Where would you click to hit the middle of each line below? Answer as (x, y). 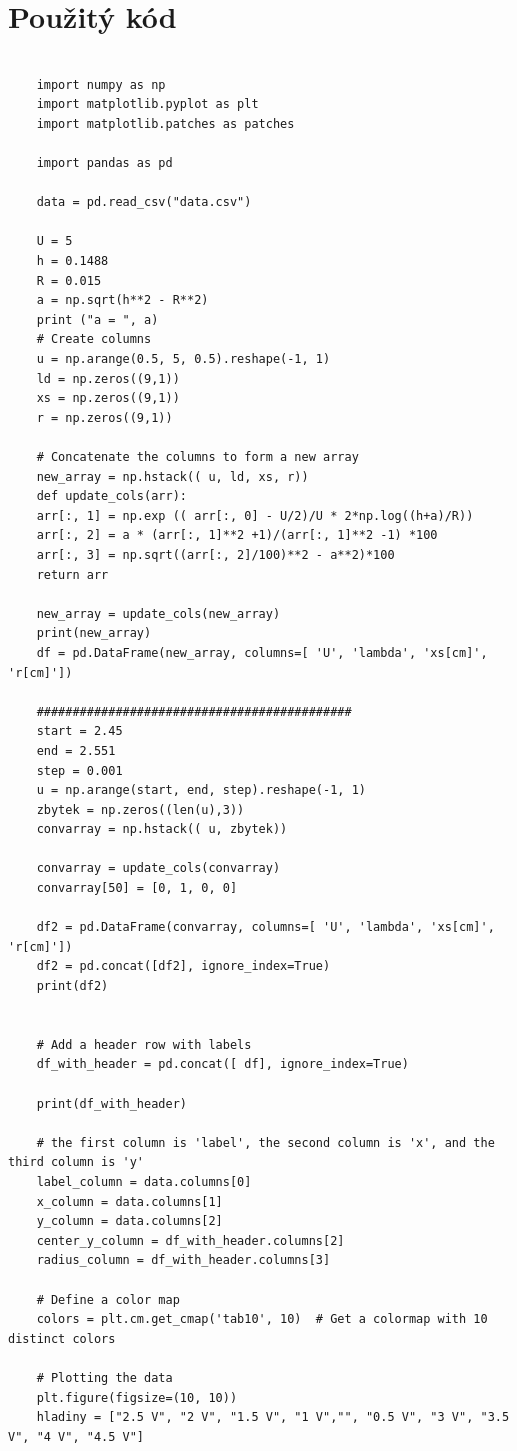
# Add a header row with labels (144, 1044)
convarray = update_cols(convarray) (158, 868)
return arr (72, 574)
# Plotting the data (104, 1377)
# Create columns (94, 339)
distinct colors (62, 1338)
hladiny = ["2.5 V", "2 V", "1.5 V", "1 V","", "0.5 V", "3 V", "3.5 (273, 1417)
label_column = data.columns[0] (144, 1181)
